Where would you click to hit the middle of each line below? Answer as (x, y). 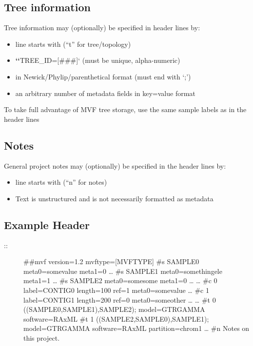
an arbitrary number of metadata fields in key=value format (105, 93)
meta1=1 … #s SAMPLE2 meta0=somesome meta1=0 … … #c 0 (120, 280)
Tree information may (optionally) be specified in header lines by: (102, 28)
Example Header (47, 224)
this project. (42, 337)
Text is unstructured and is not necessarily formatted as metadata (114, 198)
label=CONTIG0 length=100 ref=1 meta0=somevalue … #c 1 (116, 290)
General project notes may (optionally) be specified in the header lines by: (115, 165)
